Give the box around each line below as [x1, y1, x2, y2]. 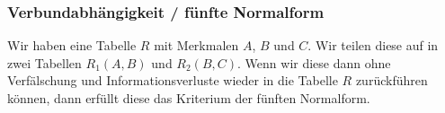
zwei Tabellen [7, 53, 82, 72]
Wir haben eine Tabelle [7, 36, 137, 55]
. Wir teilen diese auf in [307, 36, 439, 55]
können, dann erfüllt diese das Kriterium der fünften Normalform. [7, 89, 370, 107]
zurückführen [355, 71, 428, 90]
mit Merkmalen [154, 36, 239, 55]
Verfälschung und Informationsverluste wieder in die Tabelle [7, 71, 338, 90]
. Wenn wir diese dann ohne [237, 53, 391, 72]
